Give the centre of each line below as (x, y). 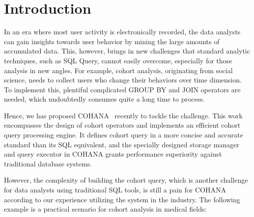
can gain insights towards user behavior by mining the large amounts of (112, 41)
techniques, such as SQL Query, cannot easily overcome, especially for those (118, 60)
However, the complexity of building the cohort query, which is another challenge (126, 180)
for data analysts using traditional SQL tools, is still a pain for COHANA (115, 190)
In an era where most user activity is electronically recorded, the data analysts (122, 32)
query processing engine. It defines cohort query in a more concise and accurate (124, 135)
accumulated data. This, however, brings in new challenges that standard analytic (127, 51)
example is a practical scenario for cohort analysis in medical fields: (105, 209)
